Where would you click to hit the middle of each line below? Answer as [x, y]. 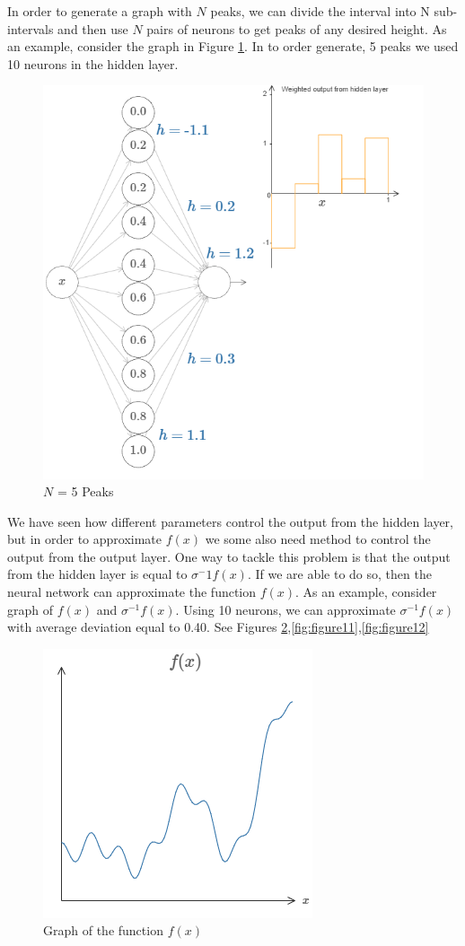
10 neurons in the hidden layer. [93, 63]
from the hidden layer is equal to [97, 574]
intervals [31, 28]
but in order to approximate [85, 539]
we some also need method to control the [318, 539]
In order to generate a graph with [100, 11]
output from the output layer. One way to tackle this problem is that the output [229, 556]
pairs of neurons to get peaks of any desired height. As [297, 28]
